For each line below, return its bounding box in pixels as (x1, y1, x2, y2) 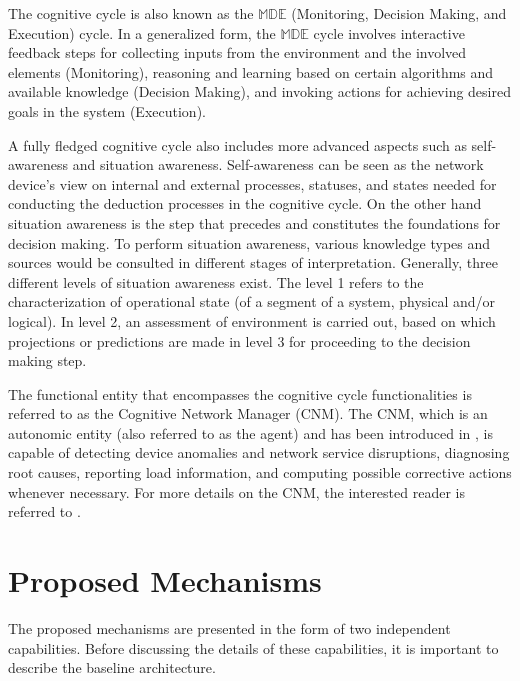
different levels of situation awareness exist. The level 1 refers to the (8, 271, 424, 292)
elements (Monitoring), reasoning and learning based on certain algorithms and (8, 61, 494, 82)
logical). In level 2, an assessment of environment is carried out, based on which (8, 310, 496, 331)
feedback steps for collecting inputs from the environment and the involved (8, 42, 467, 63)
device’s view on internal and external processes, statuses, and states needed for (8, 173, 497, 194)
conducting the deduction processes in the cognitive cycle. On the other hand (8, 193, 482, 214)
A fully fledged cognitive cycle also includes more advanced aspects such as (8, 134, 467, 155)
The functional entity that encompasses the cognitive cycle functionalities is (8, 383, 472, 404)
